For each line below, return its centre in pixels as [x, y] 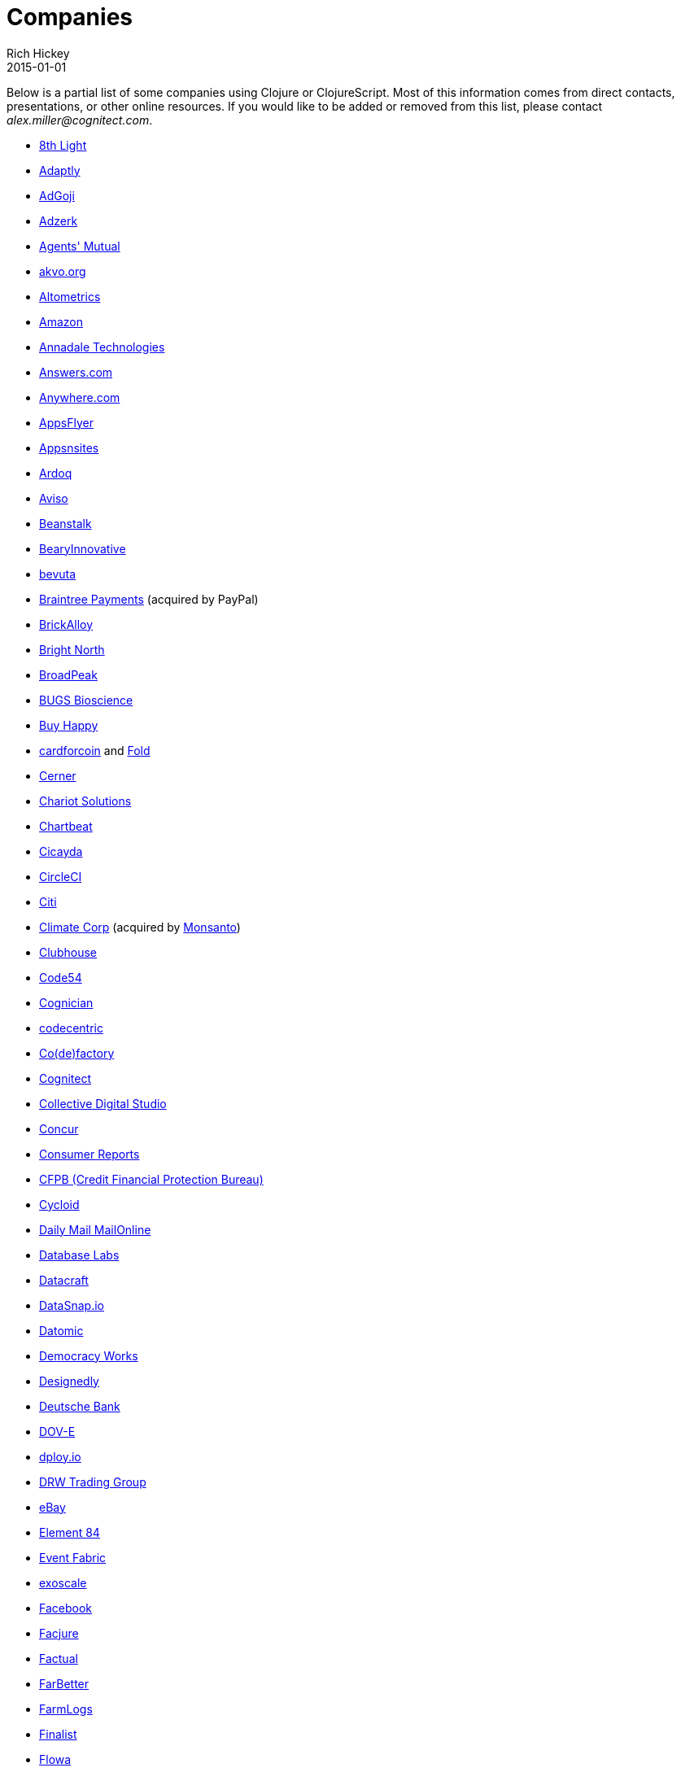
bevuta [58, 574]
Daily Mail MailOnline [95, 1229]
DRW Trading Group [93, 1482]
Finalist [58, 1734]
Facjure [59, 1633]
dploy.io [60, 1456]
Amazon [61, 321]
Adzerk [59, 220]
